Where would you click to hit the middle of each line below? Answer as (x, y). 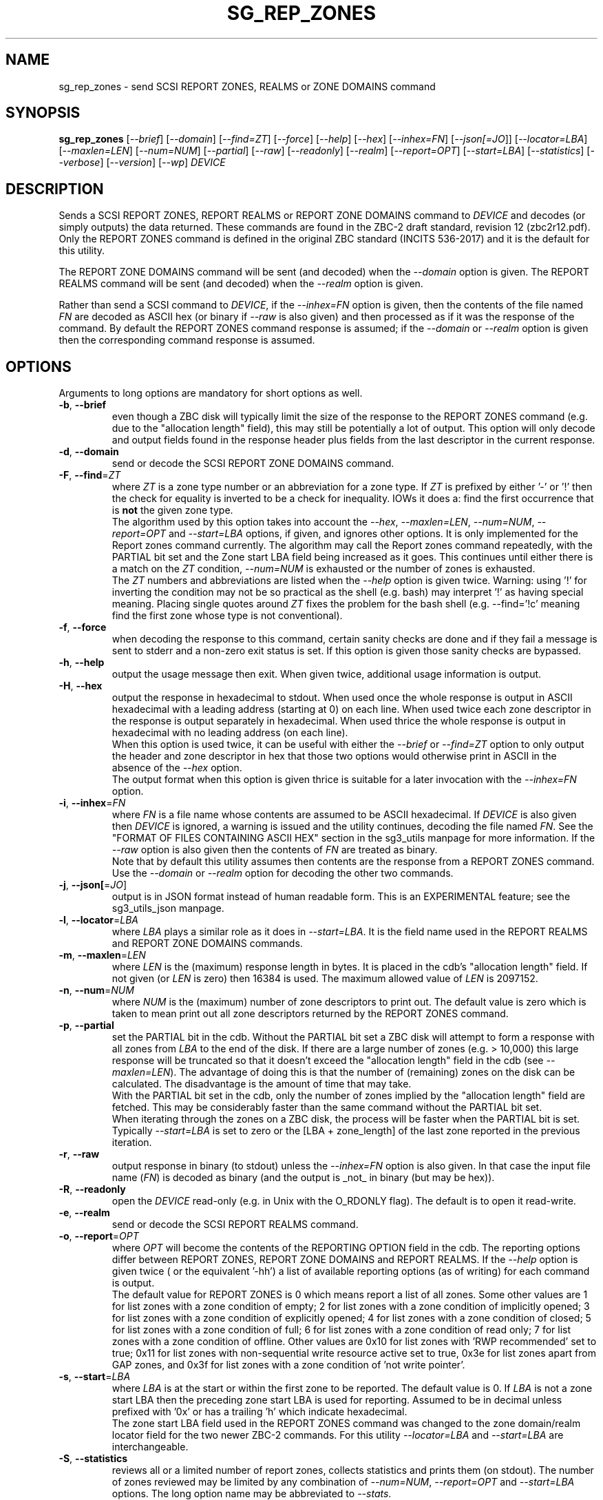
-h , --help (82, 663)
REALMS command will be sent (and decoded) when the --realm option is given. (241, 284)
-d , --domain (89, 452)
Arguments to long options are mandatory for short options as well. (211, 393)
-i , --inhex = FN (92, 803)
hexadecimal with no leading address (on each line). (230, 733)
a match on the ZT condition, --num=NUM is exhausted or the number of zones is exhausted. (324, 569)
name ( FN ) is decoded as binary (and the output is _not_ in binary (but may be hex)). (303, 1178)
